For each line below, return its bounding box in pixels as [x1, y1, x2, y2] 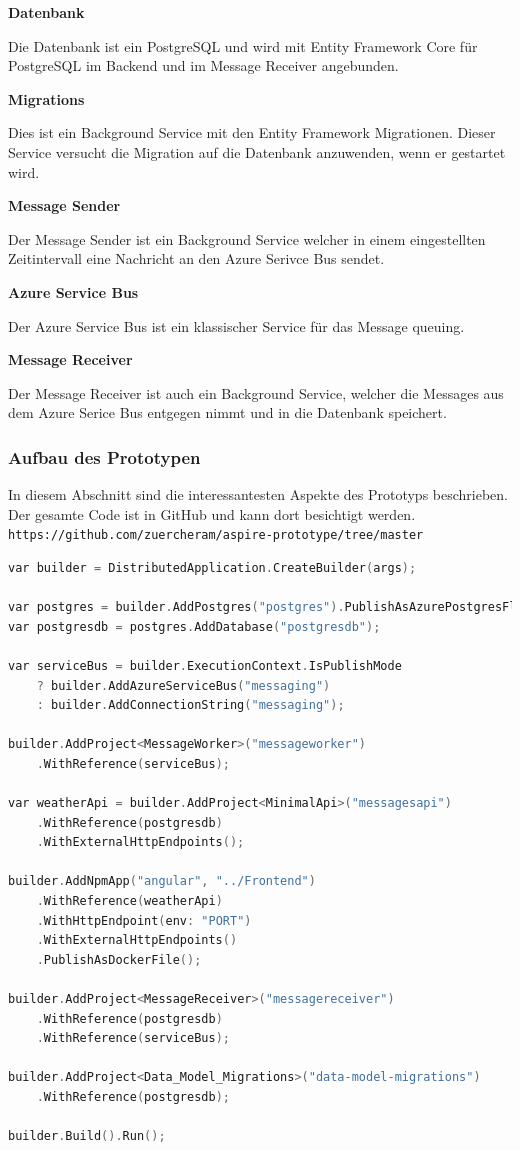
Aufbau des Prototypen [8, 444, 201, 469]
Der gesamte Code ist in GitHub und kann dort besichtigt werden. [8, 503, 416, 524]
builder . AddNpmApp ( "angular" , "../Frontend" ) [8, 874, 316, 889]
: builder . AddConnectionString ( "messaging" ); [36, 698, 345, 713]
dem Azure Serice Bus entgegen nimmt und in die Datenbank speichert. [8, 402, 447, 423]
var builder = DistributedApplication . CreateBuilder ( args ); [8, 560, 417, 575]
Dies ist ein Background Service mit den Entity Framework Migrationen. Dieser [8, 122, 496, 143]
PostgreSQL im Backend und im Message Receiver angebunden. [8, 55, 399, 76]
